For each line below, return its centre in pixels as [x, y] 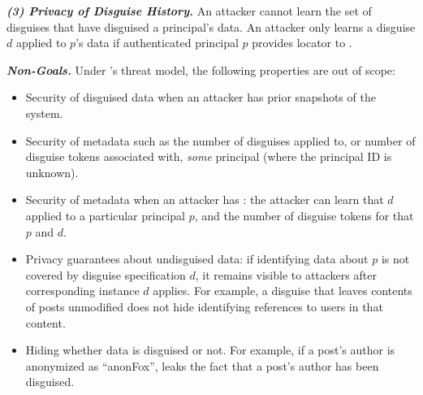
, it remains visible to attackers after [286, 274]
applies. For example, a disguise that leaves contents [283, 291]
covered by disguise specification [106, 274]
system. [44, 113]
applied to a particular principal [105, 215]
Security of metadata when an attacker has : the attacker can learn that [205, 200]
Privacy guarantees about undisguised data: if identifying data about [197, 259]
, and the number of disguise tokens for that [304, 215]
